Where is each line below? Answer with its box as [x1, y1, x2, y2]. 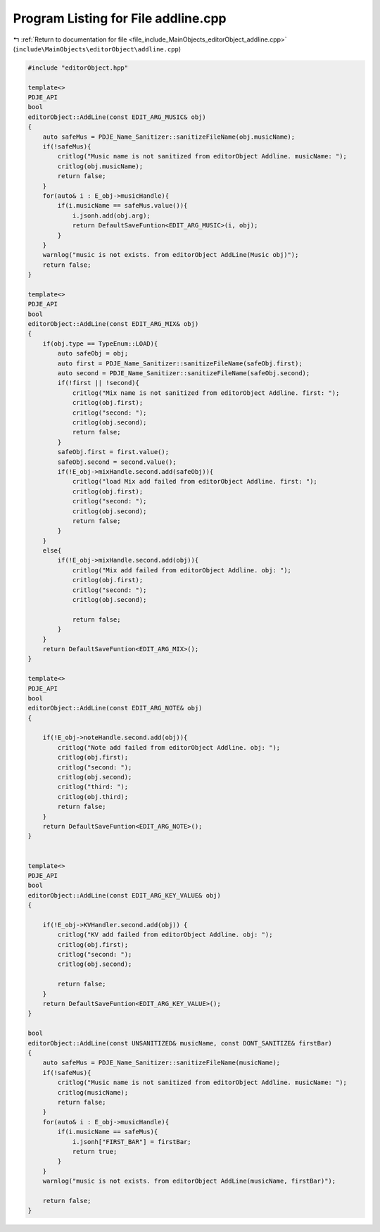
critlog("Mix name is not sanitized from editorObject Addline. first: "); [72, 389, 340, 397]
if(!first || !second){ [57, 379, 140, 387]
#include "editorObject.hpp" [27, 63, 129, 72]
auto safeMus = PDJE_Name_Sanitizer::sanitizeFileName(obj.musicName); [42, 132, 296, 141]
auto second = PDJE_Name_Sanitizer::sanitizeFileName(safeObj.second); [57, 370, 310, 377]
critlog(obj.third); [57, 793, 129, 800]
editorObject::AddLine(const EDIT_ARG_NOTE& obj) [27, 704, 203, 712]
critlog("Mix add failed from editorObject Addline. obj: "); [72, 566, 292, 574]
